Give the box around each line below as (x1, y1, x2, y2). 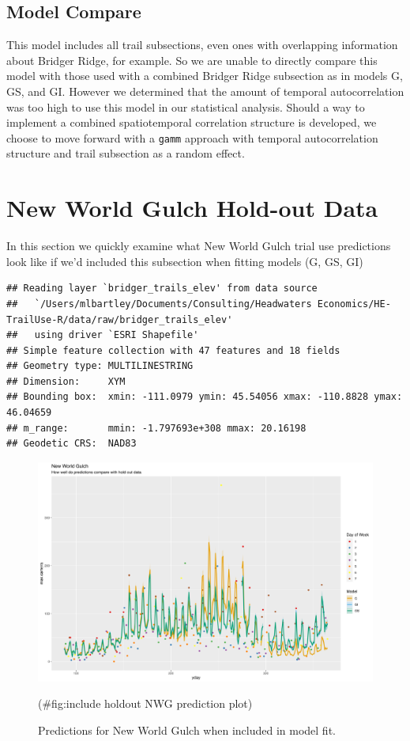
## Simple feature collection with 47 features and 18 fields (6, 344, 340, 356)
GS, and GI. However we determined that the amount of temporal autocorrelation (6, 82, 404, 99)
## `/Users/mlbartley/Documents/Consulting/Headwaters (6, 298, 312, 310)
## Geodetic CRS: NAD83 (6, 438, 137, 450)
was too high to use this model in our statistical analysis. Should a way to (6, 98, 365, 115)
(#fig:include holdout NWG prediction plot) (38, 695, 253, 712)
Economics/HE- (317, 298, 391, 310)
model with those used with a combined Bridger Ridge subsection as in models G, (6, 67, 403, 84)
